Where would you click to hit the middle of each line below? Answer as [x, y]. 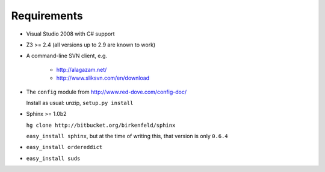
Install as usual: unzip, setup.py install [80, 103]
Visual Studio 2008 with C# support [70, 34]
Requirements [47, 16]
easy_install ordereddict [64, 147]
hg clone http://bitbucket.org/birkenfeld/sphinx [101, 125]
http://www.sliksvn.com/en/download [103, 78]
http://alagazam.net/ [82, 69]
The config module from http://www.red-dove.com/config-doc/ [106, 92]
